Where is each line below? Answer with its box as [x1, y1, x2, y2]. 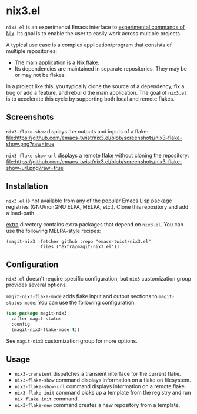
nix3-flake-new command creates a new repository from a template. [14, 401, 181, 408]
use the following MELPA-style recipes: [6, 227, 101, 234]
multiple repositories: [6, 47, 58, 54]
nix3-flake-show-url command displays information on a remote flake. [14, 382, 186, 389]
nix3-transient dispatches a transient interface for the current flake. [14, 370, 181, 377]
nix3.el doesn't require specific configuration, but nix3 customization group [6, 275, 192, 282]
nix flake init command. [14, 395, 79, 402]
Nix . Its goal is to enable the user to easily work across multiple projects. [6, 29, 182, 36]
